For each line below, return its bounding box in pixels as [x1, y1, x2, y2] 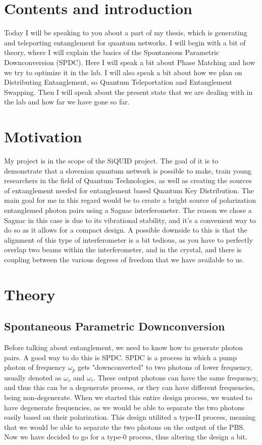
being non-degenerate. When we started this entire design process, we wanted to [4, 392, 252, 402]
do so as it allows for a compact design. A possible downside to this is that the [4, 225, 247, 235]
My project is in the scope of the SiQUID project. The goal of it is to [4, 155, 219, 165]
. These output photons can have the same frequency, [93, 372, 258, 382]
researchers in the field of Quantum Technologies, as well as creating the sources [4, 175, 252, 186]
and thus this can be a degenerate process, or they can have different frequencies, [4, 382, 255, 393]
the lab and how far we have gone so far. [4, 96, 130, 107]
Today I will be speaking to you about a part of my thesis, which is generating [4, 27, 247, 38]
